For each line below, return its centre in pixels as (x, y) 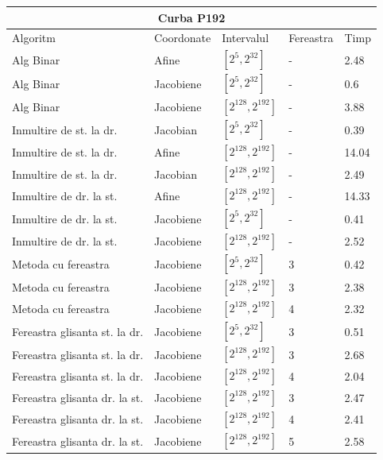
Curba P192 (191, 17)
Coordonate (183, 38)
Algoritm (34, 38)
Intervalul (246, 38)
